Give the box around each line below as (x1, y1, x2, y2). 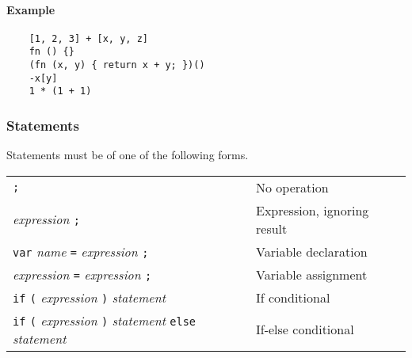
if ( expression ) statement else (13, 310, 196, 329)
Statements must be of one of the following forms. (6, 147, 249, 163)
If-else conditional (256, 320, 354, 339)
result (256, 219, 288, 238)
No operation (256, 177, 329, 196)
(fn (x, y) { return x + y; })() (29, 59, 205, 71)
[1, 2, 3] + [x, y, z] (29, 32, 148, 44)
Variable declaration (256, 242, 368, 261)
